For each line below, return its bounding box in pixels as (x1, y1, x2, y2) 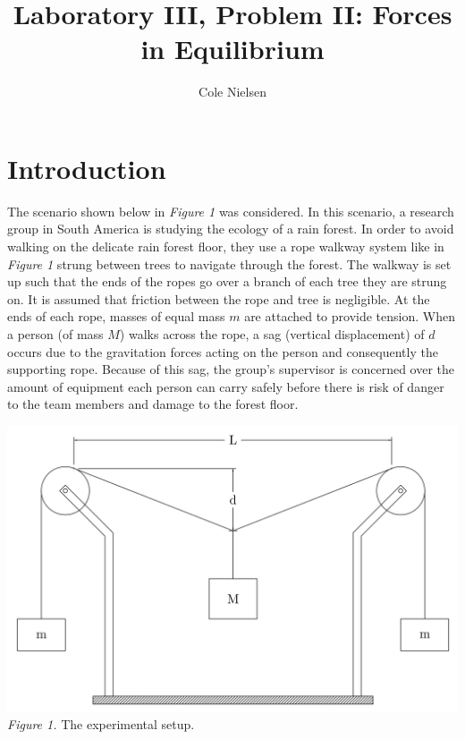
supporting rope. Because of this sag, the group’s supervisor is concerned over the (7, 360, 455, 378)
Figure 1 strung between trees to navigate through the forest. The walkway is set (7, 254, 452, 273)
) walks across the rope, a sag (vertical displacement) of (119, 325, 425, 343)
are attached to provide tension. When (244, 307, 455, 326)
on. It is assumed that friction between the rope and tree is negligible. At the (7, 289, 430, 308)
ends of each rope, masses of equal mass (7, 307, 225, 326)
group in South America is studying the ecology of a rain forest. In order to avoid (7, 219, 454, 238)
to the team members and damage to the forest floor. (7, 395, 299, 413)
